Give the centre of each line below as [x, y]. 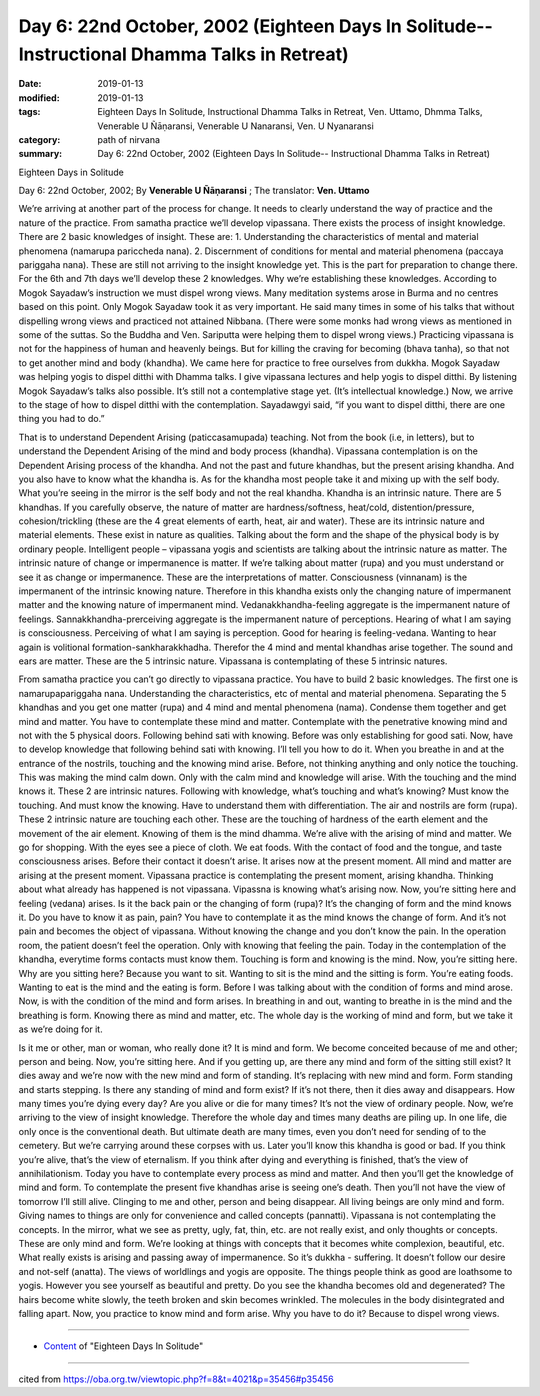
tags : [29, 112]
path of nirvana [128, 139]
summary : [40, 154]
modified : [39, 97]
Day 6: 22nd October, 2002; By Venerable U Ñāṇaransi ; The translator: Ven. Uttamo [194, 191]
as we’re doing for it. [61, 1029]
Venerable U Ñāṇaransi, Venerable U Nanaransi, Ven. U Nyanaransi [235, 126]
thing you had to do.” [61, 419]
